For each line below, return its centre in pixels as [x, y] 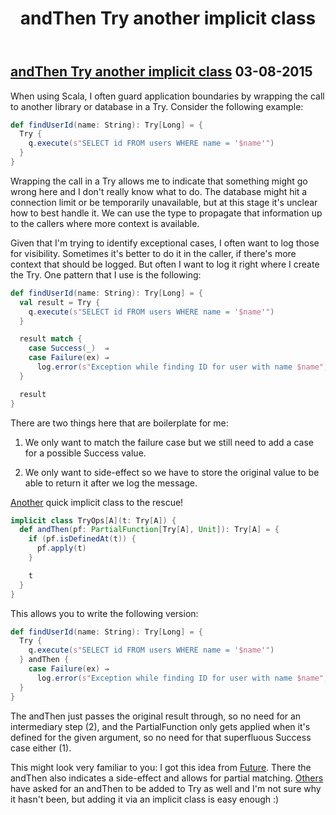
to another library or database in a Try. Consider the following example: [157, 106]
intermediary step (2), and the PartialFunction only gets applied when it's [160, 726]
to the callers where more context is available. [105, 223]
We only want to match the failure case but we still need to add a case [169, 442]
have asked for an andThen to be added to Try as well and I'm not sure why [166, 788]
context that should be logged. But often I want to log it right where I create [165, 264]
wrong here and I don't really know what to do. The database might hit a [159, 191]
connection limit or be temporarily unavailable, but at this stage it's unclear [164, 202]
